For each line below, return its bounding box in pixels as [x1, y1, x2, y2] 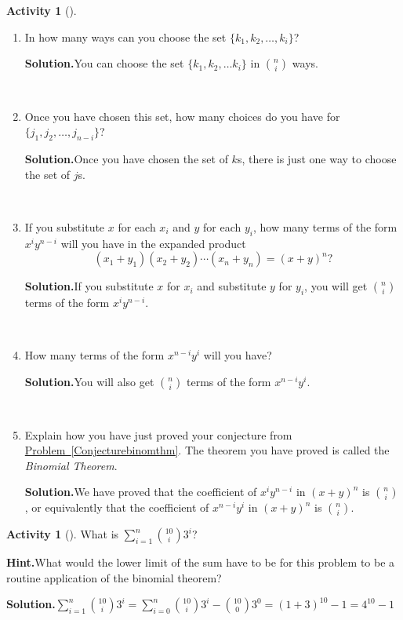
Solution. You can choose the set [24, 55, 184, 71]
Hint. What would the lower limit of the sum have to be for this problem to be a [6, 554, 395, 571]
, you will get [304, 278, 368, 294]
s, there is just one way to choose [237, 151, 397, 167]
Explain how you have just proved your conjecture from [24, 426, 292, 443]
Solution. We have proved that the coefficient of [24, 483, 257, 500]
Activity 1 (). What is [6, 526, 119, 542]
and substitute [197, 278, 267, 294]
